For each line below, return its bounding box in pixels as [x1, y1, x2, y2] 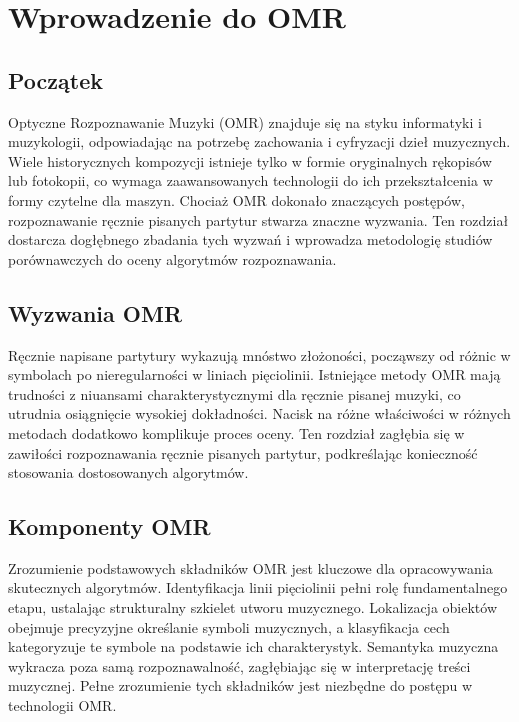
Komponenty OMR [8, 511, 211, 542]
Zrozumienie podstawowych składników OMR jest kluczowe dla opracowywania [8, 557, 493, 578]
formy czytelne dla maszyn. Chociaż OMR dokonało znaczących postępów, [8, 189, 465, 210]
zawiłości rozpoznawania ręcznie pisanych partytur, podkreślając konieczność [8, 442, 478, 463]
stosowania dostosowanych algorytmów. [8, 462, 249, 483]
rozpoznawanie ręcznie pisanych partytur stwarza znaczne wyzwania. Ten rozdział [8, 209, 509, 230]
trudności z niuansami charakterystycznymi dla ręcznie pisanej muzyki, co [8, 383, 461, 404]
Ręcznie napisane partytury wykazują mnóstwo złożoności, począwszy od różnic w [8, 344, 511, 365]
